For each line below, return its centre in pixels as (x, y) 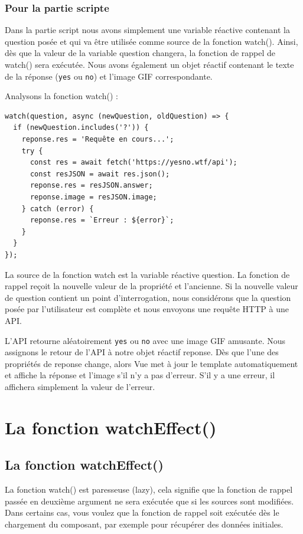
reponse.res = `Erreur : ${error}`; (102, 220)
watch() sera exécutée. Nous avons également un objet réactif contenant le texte (149, 64)
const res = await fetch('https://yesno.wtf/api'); (133, 163)
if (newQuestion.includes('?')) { (81, 128)
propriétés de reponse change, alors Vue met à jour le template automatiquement (151, 363)
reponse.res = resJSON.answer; (91, 186)
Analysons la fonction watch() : (61, 96)
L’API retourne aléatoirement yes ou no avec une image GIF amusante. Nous (145, 340)
